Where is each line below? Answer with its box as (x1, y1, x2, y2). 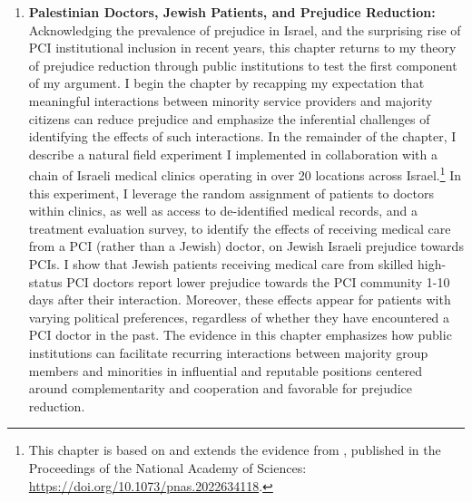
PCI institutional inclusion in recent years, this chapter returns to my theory (28, 38, 457, 57)
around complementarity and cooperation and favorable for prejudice (28, 379, 413, 398)
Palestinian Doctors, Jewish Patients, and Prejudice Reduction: (28, 3, 436, 21)
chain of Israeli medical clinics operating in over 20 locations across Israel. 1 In (28, 163, 462, 184)
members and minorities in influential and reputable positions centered (28, 361, 423, 380)
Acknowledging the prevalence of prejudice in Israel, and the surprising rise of (28, 20, 461, 39)
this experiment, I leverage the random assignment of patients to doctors (28, 183, 434, 202)
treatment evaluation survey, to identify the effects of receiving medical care (28, 218, 451, 237)
